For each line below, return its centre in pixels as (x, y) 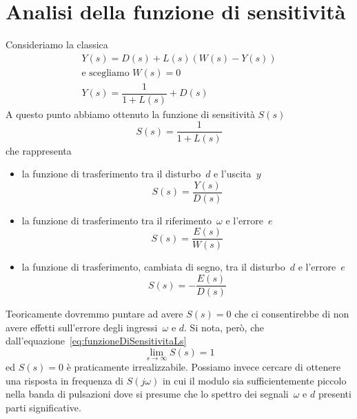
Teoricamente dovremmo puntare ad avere (94, 314)
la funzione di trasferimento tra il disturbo (111, 174)
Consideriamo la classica (57, 45)
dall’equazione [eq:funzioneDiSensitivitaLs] (96, 341)
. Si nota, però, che (224, 327)
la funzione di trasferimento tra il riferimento (117, 220)
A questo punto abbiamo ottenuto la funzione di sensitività (130, 114)
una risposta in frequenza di (64, 380)
